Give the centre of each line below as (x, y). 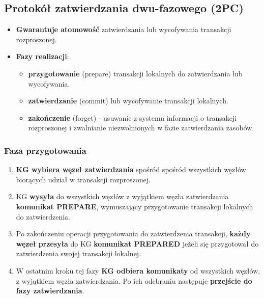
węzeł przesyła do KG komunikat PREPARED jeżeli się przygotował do (137, 243)
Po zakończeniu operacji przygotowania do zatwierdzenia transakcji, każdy (133, 234)
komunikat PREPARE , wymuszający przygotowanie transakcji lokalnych (135, 206)
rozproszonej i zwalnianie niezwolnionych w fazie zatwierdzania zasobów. (141, 128)
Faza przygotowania (45, 150)
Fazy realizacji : (42, 56)
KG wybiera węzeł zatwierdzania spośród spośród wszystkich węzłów (131, 169)
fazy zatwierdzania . (50, 291)
